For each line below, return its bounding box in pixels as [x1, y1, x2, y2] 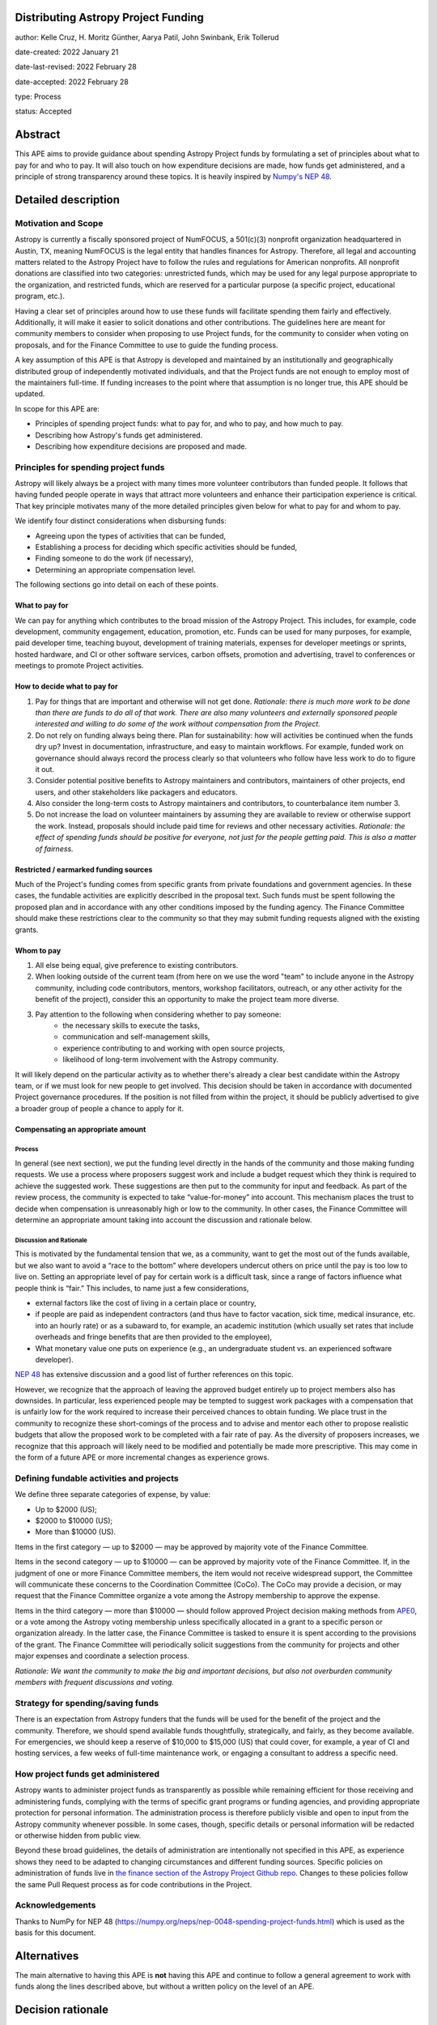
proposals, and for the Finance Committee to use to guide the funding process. [15, 340, 278, 350]
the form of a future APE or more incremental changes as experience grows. [15, 1452, 270, 1462]
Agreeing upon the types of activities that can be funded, [35, 531, 227, 540]
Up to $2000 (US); [35, 1504, 97, 1514]
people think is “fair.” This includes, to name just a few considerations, [15, 1283, 249, 1293]
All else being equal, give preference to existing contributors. [35, 960, 239, 970]
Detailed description [15, 193, 121, 207]
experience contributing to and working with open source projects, [62, 1043, 286, 1053]
